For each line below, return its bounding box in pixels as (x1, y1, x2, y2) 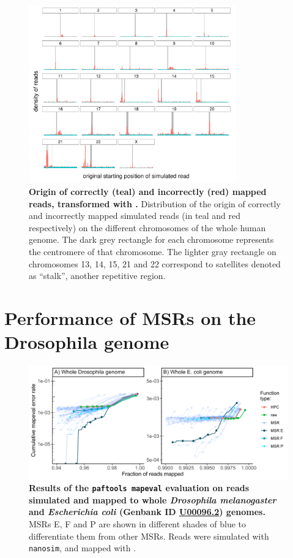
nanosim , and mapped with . (29, 541, 136, 554)
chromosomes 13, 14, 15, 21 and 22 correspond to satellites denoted (29, 257, 281, 270)
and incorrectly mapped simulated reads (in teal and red (29, 209, 241, 222)
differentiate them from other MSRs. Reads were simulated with (29, 529, 269, 542)
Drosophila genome (4, 329, 169, 354)
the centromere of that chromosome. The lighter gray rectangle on (29, 245, 276, 258)
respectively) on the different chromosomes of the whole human (29, 221, 266, 234)
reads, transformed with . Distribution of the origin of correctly (29, 197, 281, 210)
